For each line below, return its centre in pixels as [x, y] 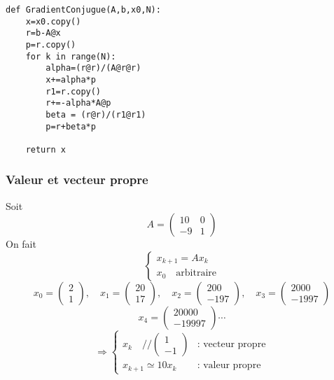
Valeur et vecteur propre [77, 180]
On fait [21, 244]
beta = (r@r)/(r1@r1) [96, 114]
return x [46, 149]
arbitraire [196, 273]
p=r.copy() [51, 44]
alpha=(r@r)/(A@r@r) [93, 68]
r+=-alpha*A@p [78, 103]
